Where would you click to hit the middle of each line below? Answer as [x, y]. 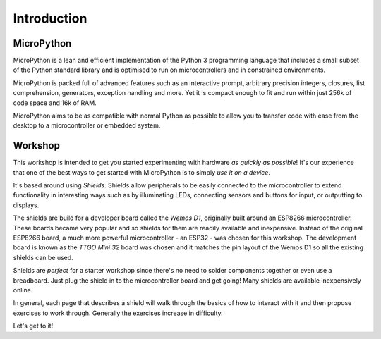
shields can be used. [43, 257]
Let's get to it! [33, 326]
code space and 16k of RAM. [55, 103]
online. [23, 290]
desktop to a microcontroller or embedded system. [87, 125]
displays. [26, 205]
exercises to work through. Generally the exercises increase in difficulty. [118, 313]
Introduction [50, 18]
